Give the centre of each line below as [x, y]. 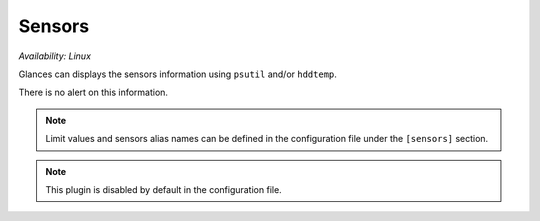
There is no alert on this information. [93, 92]
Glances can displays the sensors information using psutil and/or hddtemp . [177, 74]
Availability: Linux [55, 56]
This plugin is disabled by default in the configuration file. [163, 189]
